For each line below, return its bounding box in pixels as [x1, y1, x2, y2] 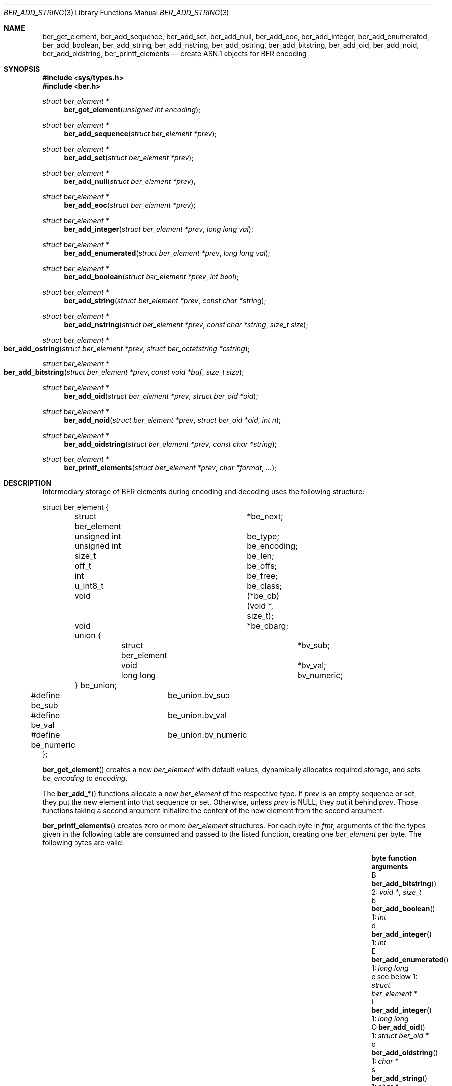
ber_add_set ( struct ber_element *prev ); [64, 153, 194, 162]
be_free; [247, 571, 278, 581]
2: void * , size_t [371, 888, 422, 896]
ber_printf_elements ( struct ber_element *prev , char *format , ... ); [64, 463, 277, 472]
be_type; [247, 531, 280, 541]
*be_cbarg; [247, 621, 289, 631]
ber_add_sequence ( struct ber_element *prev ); [64, 129, 217, 138]
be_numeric [31, 740, 75, 750]
